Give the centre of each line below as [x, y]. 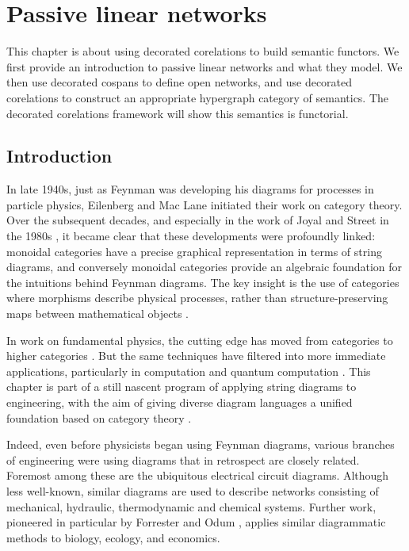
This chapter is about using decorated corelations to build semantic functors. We [203, 51]
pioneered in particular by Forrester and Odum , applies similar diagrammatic [196, 522]
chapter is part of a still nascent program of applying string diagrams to [182, 386]
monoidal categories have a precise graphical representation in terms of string [194, 251]
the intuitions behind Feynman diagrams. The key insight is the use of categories [203, 282]
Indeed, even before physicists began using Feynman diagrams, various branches [201, 444]
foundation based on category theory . [99, 417]
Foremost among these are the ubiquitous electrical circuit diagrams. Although [198, 475]
